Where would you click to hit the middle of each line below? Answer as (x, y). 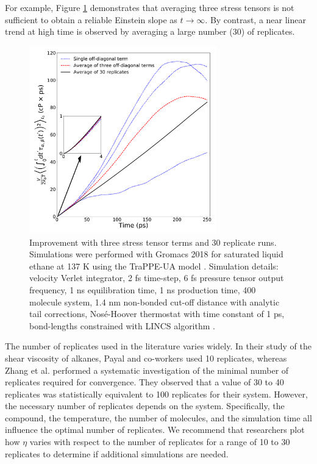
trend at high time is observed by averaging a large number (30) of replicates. (150, 31)
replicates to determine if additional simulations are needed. (117, 453)
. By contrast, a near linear (255, 19)
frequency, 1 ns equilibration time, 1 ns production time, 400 (143, 289)
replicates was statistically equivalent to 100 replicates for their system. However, (156, 394)
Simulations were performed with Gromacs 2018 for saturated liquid (156, 254)
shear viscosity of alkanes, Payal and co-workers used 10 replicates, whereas (146, 358)
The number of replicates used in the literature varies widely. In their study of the (158, 346)
